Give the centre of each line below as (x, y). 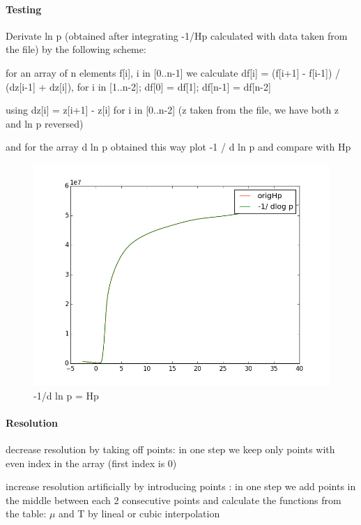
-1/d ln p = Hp (66, 395)
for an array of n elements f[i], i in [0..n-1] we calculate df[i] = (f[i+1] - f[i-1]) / (173, 72)
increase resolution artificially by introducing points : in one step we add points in (181, 486)
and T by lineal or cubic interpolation (139, 513)
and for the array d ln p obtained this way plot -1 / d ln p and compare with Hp (178, 147)
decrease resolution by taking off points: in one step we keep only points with (170, 449)
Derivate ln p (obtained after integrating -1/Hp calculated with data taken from (177, 35)
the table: (26, 513)
